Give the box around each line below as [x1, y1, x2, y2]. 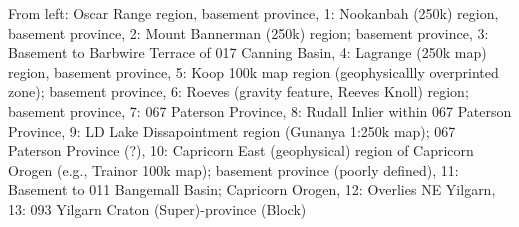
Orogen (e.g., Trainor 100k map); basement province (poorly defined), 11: [8, 159, 459, 180]
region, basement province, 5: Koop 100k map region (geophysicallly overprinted [8, 61, 499, 82]
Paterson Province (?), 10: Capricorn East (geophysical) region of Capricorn [8, 140, 474, 161]
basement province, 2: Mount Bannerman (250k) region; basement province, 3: [8, 22, 489, 43]
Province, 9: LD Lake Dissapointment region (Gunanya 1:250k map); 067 [8, 120, 456, 141]
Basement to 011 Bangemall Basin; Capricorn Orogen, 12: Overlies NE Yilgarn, [8, 179, 496, 200]
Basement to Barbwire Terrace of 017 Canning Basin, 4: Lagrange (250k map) [8, 42, 487, 63]
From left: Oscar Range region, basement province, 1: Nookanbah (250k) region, [8, 3, 499, 23]
